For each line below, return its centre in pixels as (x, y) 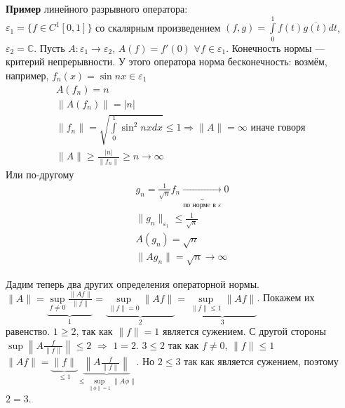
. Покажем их (286, 297)
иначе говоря (278, 128)
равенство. (28, 331)
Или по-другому (40, 174)
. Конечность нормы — (276, 47)
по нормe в (199, 205)
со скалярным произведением (158, 27)
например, (27, 75)
